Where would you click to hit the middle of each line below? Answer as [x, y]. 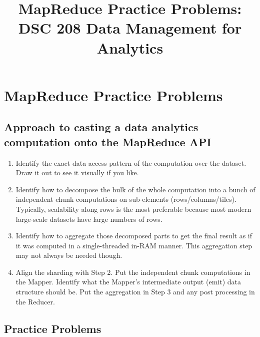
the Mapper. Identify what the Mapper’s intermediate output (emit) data [128, 282]
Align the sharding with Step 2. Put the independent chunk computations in [133, 272]
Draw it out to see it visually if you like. [77, 173]
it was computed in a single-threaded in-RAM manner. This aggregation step [134, 245]
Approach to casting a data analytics [101, 127]
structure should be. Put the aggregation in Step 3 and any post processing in [135, 292]
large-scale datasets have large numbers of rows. [89, 219]
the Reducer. [35, 301]
